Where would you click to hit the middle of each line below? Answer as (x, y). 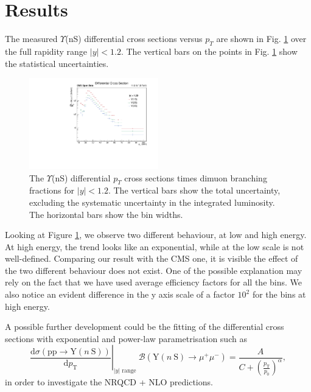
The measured (31, 39)
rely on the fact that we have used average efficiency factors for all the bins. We (153, 282)
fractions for (52, 190)
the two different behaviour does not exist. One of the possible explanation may (154, 270)
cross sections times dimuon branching (196, 177)
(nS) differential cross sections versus (134, 39)
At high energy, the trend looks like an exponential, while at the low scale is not (155, 246)
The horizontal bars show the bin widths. (106, 214)
